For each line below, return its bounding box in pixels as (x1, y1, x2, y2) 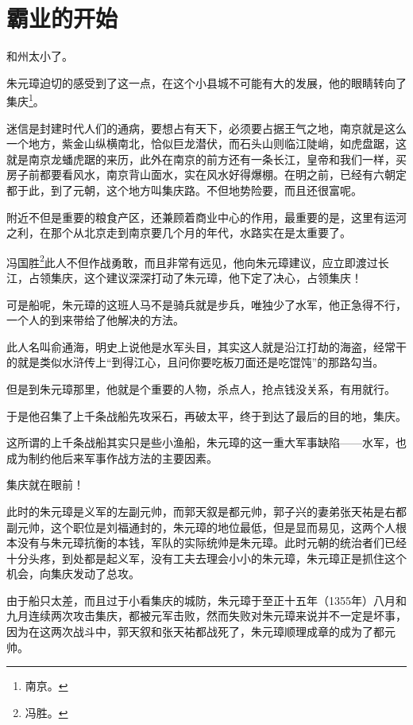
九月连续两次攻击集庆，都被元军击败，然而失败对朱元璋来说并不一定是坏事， (6, 607, 407, 624)
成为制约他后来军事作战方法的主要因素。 (6, 449, 218, 466)
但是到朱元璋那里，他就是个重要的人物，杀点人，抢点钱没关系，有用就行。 (6, 380, 396, 397)
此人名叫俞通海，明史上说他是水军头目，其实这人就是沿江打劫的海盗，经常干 (6, 338, 407, 355)
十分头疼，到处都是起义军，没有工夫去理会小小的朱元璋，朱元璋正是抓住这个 (6, 549, 407, 566)
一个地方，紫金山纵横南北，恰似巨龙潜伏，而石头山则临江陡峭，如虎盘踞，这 (6, 135, 407, 152)
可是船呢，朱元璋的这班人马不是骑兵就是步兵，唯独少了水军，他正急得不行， (6, 296, 407, 312)
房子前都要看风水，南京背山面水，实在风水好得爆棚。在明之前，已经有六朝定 (6, 166, 407, 183)
